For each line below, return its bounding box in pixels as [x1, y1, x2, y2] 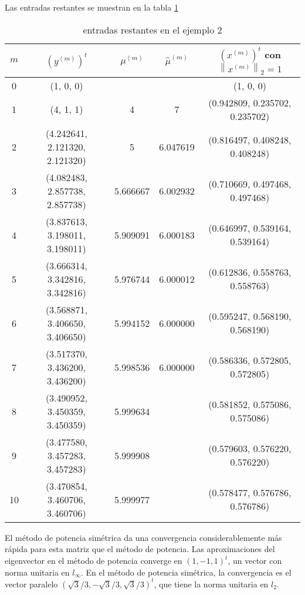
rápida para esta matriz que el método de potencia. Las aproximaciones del [5, 543, 275, 555]
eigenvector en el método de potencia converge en [5, 554, 182, 567]
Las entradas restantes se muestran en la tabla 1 [5, 1, 178, 13]
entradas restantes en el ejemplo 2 [83, 22, 222, 36]
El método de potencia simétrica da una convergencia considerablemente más [5, 531, 282, 543]
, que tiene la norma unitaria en [154, 577, 269, 590]
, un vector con [228, 554, 282, 567]
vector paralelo [5, 577, 58, 590]
